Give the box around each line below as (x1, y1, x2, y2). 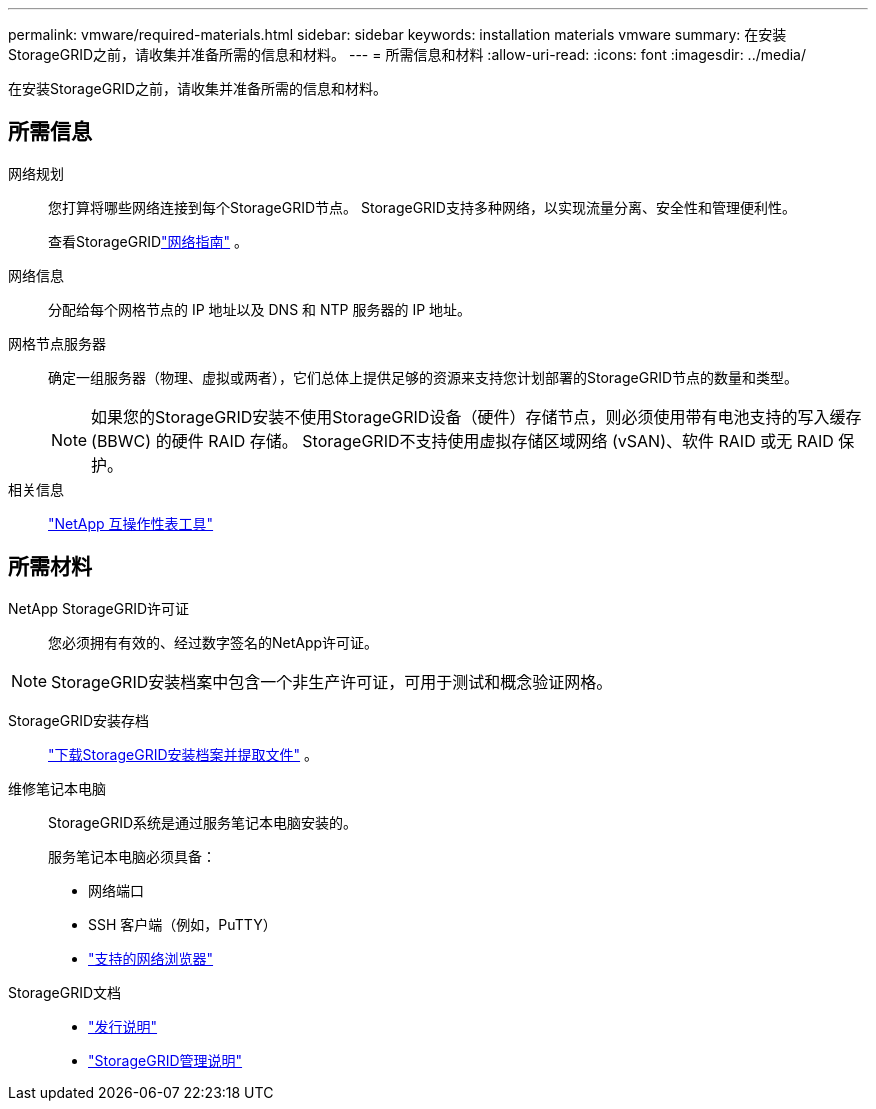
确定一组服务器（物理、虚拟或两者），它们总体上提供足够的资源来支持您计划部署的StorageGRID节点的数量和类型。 (48, 368, 799, 386)
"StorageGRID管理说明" (88, 1051, 243, 1069)
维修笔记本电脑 (8, 779, 106, 797)
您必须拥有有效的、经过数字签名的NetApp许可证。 (48, 633, 379, 651)
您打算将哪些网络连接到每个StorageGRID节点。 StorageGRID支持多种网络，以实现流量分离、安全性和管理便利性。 (48, 198, 796, 216)
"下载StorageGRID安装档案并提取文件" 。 (48, 745, 318, 763)
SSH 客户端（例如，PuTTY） (88, 915, 277, 933)
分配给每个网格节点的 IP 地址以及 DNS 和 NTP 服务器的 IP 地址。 (48, 300, 472, 318)
